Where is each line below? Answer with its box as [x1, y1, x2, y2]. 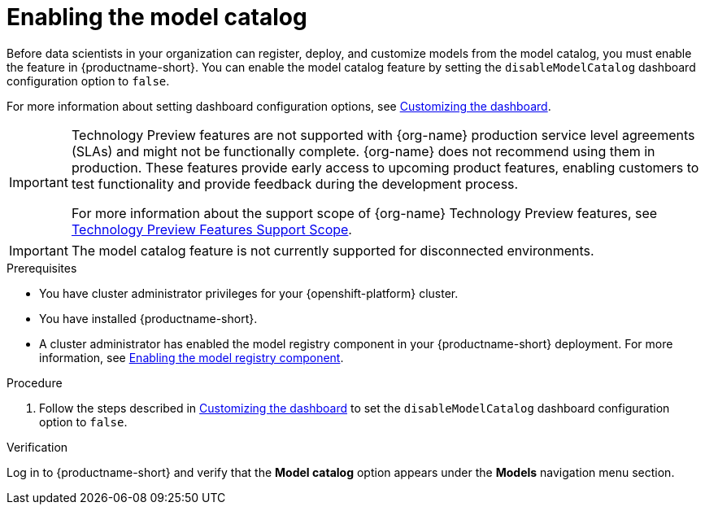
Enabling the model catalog [7, 3, 307, 31]
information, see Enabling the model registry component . [39, 350, 344, 365]
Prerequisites [7, 260, 77, 275]
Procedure [7, 375, 63, 390]
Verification [7, 439, 68, 454]
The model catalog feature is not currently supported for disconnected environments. [71, 242, 594, 259]
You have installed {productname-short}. [39, 311, 258, 325]
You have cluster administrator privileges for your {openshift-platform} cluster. [39, 286, 459, 300]
